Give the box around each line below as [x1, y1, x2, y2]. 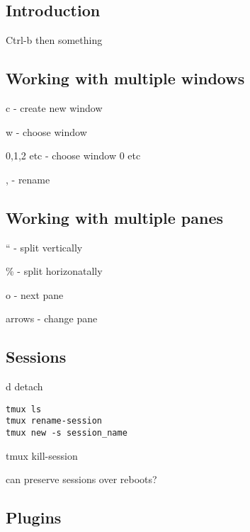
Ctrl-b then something [6, 33, 103, 47]
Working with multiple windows [6, 67, 245, 89]
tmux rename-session [6, 416, 103, 426]
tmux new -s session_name [6, 428, 127, 438]
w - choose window [6, 124, 87, 139]
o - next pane [6, 287, 64, 302]
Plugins [6, 506, 62, 528]
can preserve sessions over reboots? [6, 472, 157, 487]
